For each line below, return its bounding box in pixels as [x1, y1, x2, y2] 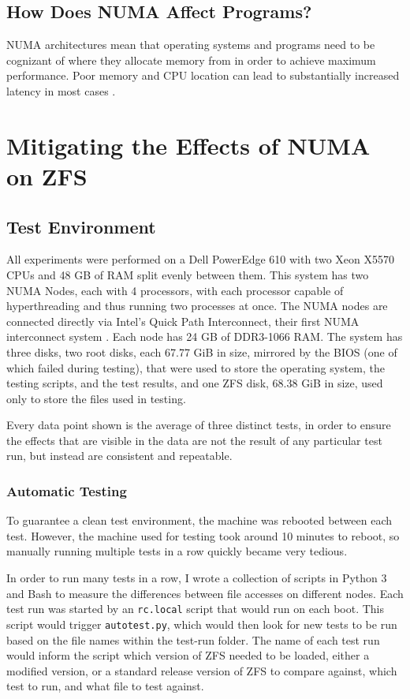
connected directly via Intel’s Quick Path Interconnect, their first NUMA [6, 312, 360, 329]
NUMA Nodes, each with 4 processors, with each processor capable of [6, 282, 344, 298]
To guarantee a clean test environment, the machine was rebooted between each [6, 512, 393, 529]
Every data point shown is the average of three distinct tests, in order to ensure [6, 417, 391, 433]
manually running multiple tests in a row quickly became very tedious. [6, 543, 348, 559]
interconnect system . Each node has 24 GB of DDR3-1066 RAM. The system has [6, 328, 403, 345]
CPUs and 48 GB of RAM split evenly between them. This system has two [6, 266, 369, 282]
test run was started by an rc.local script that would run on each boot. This [6, 600, 384, 617]
